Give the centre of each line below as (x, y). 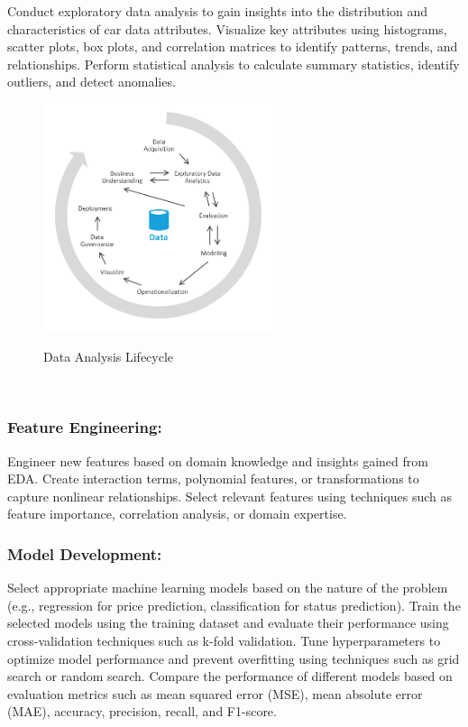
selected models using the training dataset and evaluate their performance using (228, 623)
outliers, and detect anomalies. (92, 82)
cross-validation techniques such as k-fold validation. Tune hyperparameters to (224, 640)
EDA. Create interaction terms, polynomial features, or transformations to (213, 479)
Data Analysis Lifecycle (109, 357)
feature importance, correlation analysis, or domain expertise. (177, 514)
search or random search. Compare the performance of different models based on (230, 676)
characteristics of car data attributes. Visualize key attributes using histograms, (227, 28)
